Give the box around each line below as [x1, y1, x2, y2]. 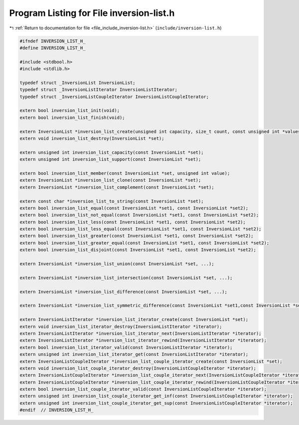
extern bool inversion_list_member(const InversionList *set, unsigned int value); [19, 170, 230, 176]
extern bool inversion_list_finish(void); [19, 114, 125, 120]
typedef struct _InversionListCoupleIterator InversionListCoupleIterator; [19, 94, 209, 100]
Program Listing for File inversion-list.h [9, 7, 175, 18]
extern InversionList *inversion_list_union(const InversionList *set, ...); [19, 261, 214, 267]
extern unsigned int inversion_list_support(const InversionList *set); [19, 157, 201, 162]
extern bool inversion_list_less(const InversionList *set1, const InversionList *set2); [19, 219, 246, 225]
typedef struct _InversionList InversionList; [19, 80, 136, 86]
